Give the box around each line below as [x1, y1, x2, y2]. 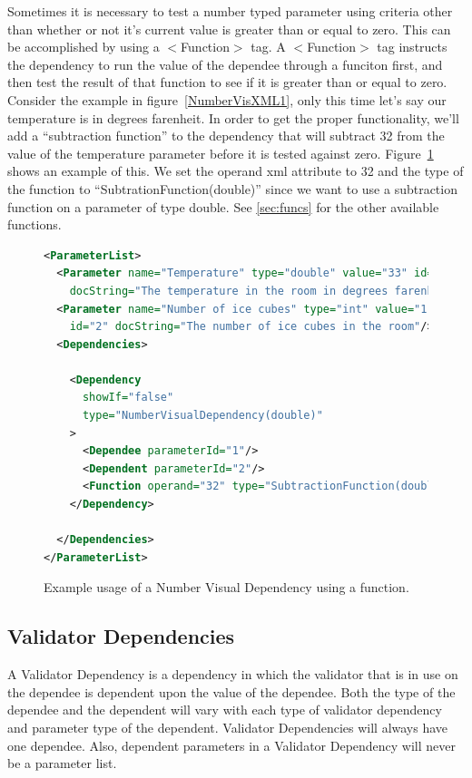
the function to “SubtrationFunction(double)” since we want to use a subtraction [7, 179, 457, 198]
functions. [7, 215, 62, 234]
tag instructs [377, 37, 447, 56]
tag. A [251, 37, 286, 56]
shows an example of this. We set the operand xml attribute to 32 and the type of [7, 161, 464, 180]
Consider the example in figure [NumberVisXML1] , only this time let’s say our [7, 90, 447, 109]
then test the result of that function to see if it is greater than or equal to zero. [7, 73, 447, 92]
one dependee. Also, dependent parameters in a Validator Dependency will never [7, 735, 457, 754]
